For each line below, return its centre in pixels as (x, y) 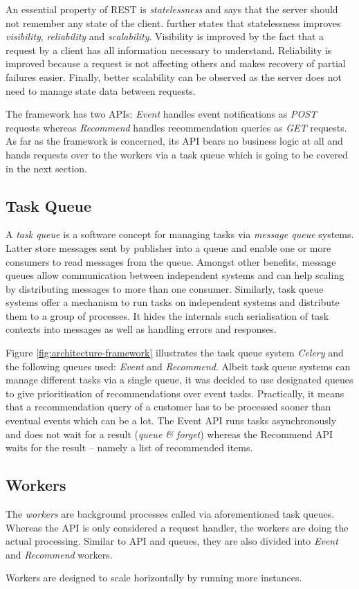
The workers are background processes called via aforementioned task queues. (170, 514)
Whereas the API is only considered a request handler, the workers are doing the (177, 527)
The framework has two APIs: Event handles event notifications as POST (162, 114)
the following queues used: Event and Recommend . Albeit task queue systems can (178, 366)
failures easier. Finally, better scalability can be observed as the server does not (174, 76)
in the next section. (46, 168)
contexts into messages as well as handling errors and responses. (141, 329)
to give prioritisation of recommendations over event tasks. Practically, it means (175, 393)
